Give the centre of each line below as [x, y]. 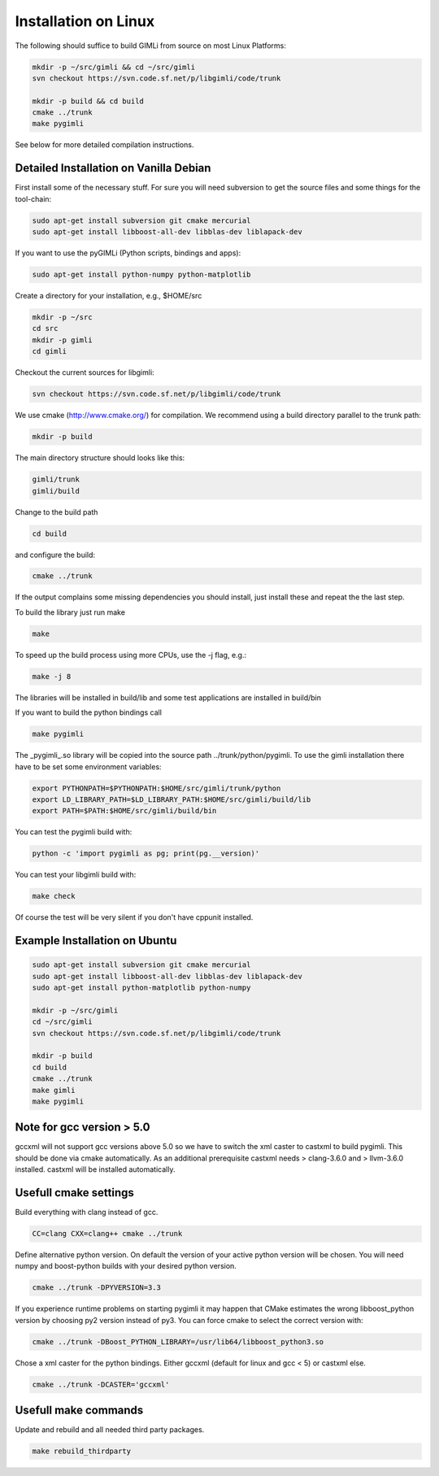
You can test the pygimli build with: [74, 832]
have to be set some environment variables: [88, 766]
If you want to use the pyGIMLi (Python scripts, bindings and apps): [128, 253]
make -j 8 [52, 676]
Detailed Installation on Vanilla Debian [113, 168]
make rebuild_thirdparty [82, 1451]
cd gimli [50, 351]
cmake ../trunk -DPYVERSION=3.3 [97, 1288]
